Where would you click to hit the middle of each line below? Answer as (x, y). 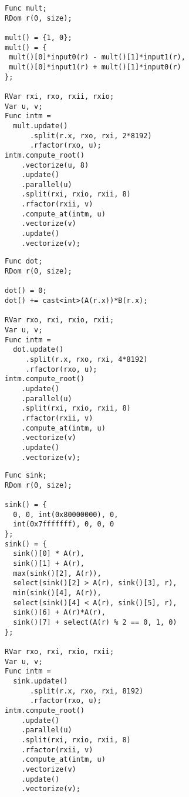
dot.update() (38, 350)
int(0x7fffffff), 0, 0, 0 (64, 524)
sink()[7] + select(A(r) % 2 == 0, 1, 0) (95, 623)
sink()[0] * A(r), (49, 554)
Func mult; (26, 8)
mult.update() (41, 126)
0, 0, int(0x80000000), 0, (66, 514)
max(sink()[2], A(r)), (57, 573)
